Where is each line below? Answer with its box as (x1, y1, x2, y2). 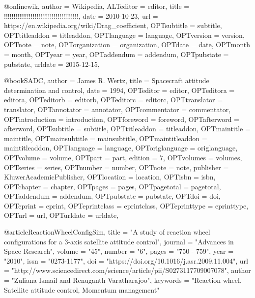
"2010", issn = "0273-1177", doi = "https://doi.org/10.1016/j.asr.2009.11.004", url (4, 255, 248, 266)
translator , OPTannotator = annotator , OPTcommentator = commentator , (4, 104, 231, 114)
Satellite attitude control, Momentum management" (4, 284, 160, 295)
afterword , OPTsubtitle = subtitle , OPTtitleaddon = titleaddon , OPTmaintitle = (4, 123, 251, 134)
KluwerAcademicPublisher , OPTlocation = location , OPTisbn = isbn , (4, 172, 216, 182)
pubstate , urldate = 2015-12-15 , (4, 59, 100, 69)
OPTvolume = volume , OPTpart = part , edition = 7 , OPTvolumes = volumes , (4, 152, 242, 162)
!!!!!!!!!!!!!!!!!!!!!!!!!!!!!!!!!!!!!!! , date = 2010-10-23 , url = (4, 10, 158, 21)
